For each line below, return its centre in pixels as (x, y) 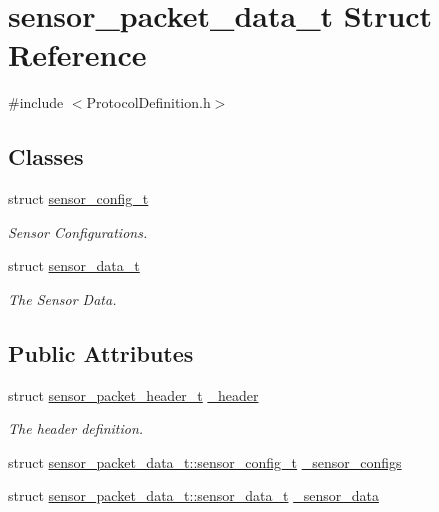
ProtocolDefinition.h (148, 102)
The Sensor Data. (62, 298)
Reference (77, 54)
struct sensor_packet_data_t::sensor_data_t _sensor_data (193, 495)
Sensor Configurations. (78, 231)
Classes (46, 156)
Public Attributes (101, 352)
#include (36, 102)
